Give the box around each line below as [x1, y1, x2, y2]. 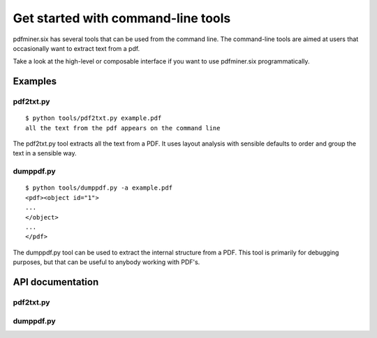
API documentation [13, 276, 99, 288]
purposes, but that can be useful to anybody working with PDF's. [13, 258, 200, 266]
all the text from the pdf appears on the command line [25, 124, 221, 132]
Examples [13, 75, 57, 87]
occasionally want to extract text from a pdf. [13, 44, 140, 52]
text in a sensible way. [13, 149, 77, 158]
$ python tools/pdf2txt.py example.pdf [25, 114, 162, 122]
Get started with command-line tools [13, 10, 231, 26]
